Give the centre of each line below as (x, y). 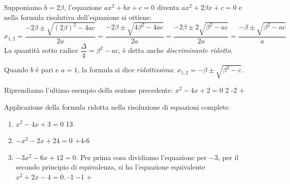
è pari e (47, 70)
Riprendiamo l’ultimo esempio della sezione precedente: (89, 90)
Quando (16, 70)
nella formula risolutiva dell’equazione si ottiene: (78, 17)
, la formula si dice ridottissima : (126, 70)
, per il (228, 157)
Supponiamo (23, 7)
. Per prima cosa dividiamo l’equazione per (142, 157)
